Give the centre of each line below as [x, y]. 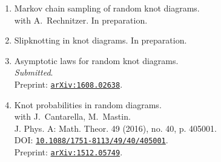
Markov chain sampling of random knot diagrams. [107, 8]
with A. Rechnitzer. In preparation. [81, 20]
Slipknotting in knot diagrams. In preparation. [101, 40]
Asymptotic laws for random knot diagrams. [96, 60]
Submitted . [34, 72]
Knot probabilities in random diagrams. [88, 104]
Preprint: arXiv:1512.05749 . [68, 152]
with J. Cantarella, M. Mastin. [72, 116]
